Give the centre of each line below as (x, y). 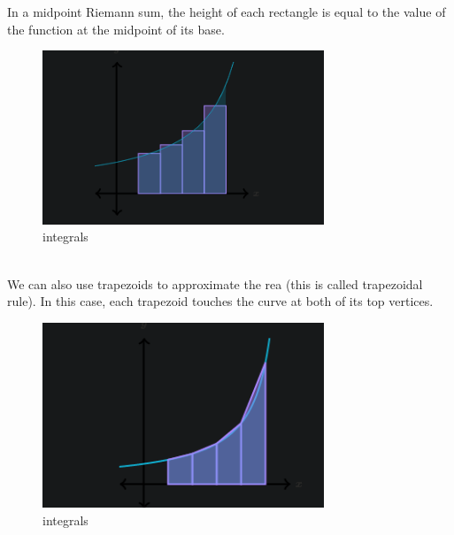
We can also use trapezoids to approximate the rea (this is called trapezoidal (215, 283)
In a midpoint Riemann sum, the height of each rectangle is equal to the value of (227, 11)
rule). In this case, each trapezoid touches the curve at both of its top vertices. (220, 301)
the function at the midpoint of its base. (116, 29)
